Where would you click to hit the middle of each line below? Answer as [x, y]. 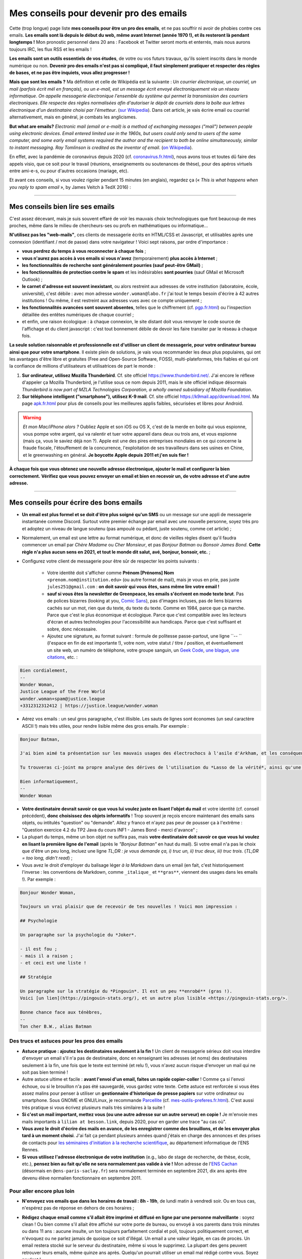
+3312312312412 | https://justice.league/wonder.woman [89, 706]
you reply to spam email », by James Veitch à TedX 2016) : [70, 187]
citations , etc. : [62, 657]
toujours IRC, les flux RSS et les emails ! [50, 49]
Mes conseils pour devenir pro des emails [98, 13]
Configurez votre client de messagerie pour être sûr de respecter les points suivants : [110, 561]
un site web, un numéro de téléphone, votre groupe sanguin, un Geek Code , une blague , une [143, 650]
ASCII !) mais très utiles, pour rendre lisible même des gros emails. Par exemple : [105, 726]
